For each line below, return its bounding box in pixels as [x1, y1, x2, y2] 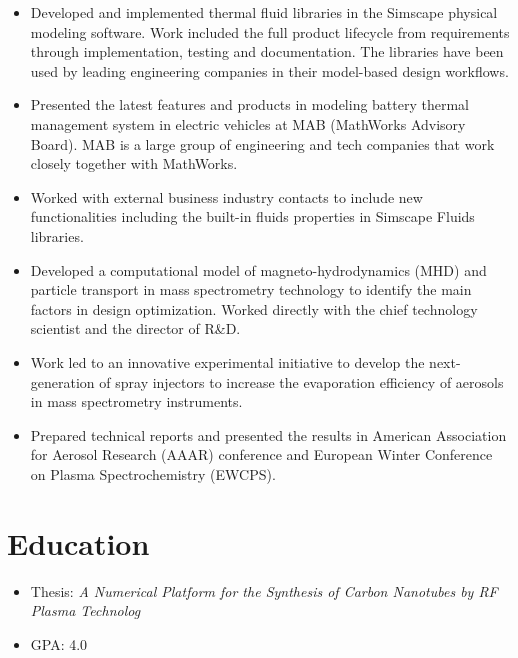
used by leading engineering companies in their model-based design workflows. [30, 60, 509, 81]
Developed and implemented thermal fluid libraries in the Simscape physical [30, 2, 498, 22]
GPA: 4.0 [30, 633, 88, 654]
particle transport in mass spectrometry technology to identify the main [30, 279, 472, 300]
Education [7, 522, 150, 563]
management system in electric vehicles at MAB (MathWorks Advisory [30, 113, 466, 134]
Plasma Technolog [30, 600, 141, 621]
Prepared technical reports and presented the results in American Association [30, 424, 507, 445]
